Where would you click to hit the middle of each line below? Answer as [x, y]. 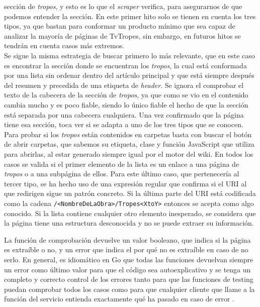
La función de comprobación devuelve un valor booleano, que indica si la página [127, 239]
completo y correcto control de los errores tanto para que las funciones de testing [129, 279]
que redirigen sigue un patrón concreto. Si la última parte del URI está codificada [130, 193]
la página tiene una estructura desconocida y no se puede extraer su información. [129, 223]
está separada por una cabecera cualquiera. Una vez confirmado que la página [124, 114]
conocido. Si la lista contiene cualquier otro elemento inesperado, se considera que [130, 213]
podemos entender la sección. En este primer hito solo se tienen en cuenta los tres [130, 16]
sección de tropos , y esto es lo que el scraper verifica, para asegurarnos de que [123, 6]
